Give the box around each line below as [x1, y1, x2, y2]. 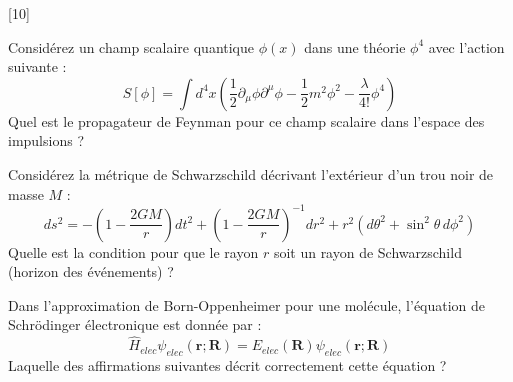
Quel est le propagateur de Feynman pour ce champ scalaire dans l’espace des [8, 110, 485, 131]
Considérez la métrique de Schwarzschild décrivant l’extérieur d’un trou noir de [8, 163, 494, 184]
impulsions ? [8, 130, 84, 151]
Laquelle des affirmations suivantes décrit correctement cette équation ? [8, 355, 447, 376]
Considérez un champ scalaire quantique [8, 36, 255, 57]
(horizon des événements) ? [8, 261, 174, 282]
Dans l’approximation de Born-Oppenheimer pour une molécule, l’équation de [8, 294, 486, 315]
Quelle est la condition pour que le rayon [8, 241, 259, 262]
